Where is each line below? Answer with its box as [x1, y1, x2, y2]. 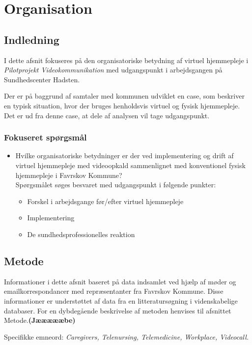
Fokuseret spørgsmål [4, 131, 87, 143]
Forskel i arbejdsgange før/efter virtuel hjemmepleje [27, 196, 184, 206]
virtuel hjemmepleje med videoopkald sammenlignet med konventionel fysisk [15, 160, 246, 170]
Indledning [4, 32, 59, 47]
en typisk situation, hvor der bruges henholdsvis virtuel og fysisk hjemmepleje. [4, 100, 240, 110]
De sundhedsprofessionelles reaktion [27, 229, 135, 239]
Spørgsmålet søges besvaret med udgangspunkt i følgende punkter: [15, 179, 216, 190]
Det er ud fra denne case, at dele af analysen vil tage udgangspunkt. [4, 110, 210, 120]
